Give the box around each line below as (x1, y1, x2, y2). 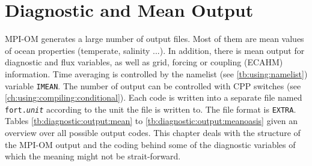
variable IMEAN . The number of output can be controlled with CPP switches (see (5, 79, 301, 92)
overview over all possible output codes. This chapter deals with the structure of (5, 126, 301, 138)
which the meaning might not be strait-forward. (5, 150, 181, 162)
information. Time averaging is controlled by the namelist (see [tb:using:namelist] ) (5, 67, 308, 80)
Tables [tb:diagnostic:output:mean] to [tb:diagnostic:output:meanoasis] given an (5, 114, 298, 127)
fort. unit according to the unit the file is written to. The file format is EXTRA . (5, 102, 296, 115)
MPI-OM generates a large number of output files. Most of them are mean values (5, 32, 304, 45)
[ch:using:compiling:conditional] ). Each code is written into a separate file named (5, 91, 302, 104)
